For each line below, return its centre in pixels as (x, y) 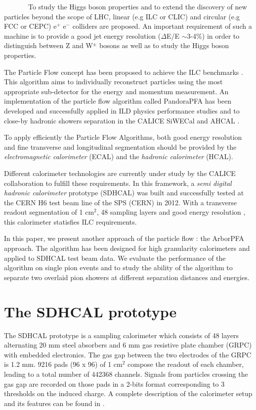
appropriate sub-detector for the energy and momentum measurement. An (116, 91)
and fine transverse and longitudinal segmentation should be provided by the (120, 146)
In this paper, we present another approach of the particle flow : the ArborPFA (124, 238)
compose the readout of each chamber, (186, 364)
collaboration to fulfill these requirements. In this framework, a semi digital (118, 183)
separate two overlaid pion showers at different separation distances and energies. (127, 277)
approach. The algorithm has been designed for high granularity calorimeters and (127, 248)
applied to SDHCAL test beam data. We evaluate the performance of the (115, 258)
